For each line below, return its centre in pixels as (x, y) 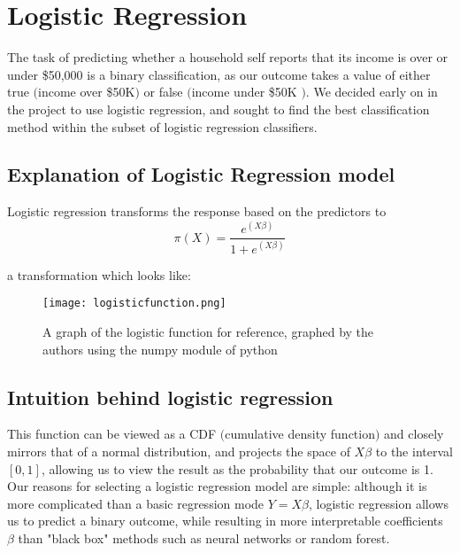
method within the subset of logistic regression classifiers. (162, 126)
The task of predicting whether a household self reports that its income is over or (228, 57)
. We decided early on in (372, 92)
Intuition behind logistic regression (170, 397)
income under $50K (244, 92)
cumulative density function (300, 434)
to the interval (414, 452)
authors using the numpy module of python (160, 349)
